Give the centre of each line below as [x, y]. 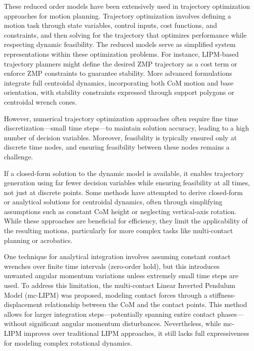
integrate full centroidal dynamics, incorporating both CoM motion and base [119, 82]
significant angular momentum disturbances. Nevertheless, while [125, 323]
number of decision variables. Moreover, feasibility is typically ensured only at [120, 137]
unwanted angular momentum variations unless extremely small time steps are [121, 275]
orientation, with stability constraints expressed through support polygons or [119, 92]
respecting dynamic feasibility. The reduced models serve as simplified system [120, 44]
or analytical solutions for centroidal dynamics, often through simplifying [113, 202]
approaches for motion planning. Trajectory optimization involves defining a [118, 15]
